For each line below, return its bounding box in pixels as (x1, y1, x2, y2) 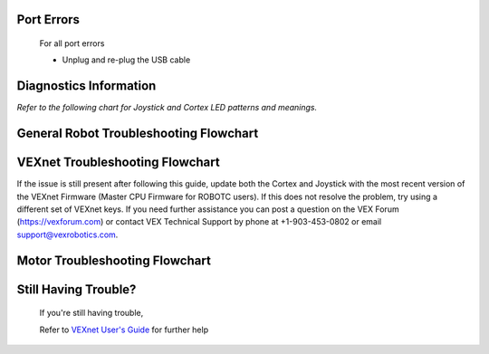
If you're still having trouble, (39, 308, 144, 319)
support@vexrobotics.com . (16, 229, 119, 240)
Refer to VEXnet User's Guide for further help (39, 324, 208, 335)
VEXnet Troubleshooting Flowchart (16, 155, 221, 170)
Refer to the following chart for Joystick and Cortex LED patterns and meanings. (16, 102, 318, 113)
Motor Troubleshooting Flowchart (16, 253, 212, 268)
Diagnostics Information (16, 78, 157, 94)
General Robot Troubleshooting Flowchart (16, 126, 259, 141)
